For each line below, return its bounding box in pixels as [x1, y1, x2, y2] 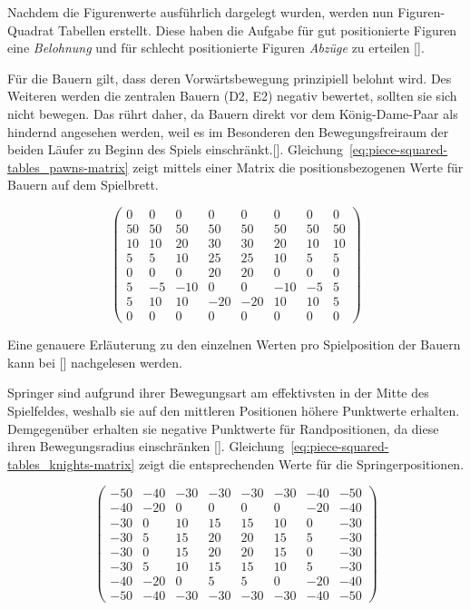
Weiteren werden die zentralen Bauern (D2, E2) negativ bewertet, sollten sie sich [7, 86, 457, 105]
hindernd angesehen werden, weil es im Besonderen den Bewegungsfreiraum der [7, 122, 449, 141]
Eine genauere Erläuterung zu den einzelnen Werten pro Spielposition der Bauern [7, 335, 461, 354]
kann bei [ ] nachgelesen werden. [7, 352, 183, 371]
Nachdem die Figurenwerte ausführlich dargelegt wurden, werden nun [7, 3, 394, 21]
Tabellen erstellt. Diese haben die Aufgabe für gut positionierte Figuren [58, 20, 457, 39]
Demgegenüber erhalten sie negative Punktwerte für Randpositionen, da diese [7, 418, 439, 438]
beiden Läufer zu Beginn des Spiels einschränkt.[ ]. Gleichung [7, 140, 343, 159]
